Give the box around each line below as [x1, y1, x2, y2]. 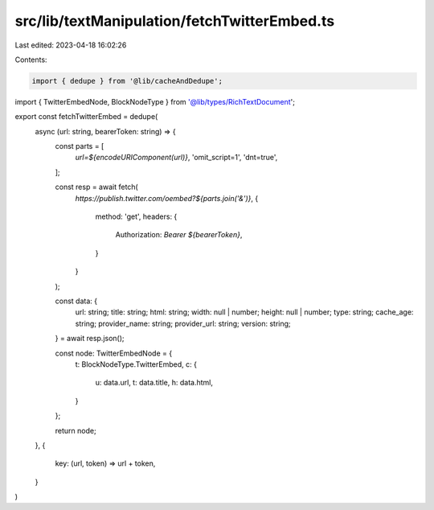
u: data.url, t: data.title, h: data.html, [95, 378, 213, 388]
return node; [55, 426, 96, 435]
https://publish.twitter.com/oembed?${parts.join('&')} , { [75, 193, 259, 203]
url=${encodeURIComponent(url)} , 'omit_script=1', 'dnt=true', [75, 153, 278, 162]
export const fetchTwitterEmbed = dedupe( [14, 112, 158, 121]
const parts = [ [55, 142, 104, 151]
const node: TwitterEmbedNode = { [55, 348, 173, 358]
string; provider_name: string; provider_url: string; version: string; [75, 319, 291, 328]
